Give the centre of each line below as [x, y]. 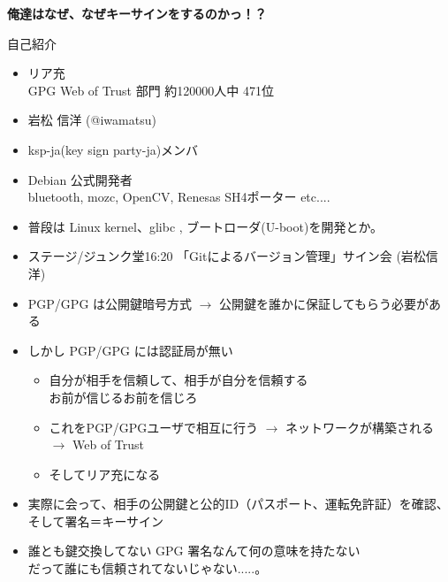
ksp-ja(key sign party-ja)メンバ [113, 149]
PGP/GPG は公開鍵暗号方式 [110, 303]
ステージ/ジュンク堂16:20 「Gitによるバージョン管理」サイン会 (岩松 [227, 256]
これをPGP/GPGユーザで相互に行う [153, 427]
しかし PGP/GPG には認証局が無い [130, 350]
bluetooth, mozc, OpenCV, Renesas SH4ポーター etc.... [179, 197]
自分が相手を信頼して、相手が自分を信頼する [178, 380]
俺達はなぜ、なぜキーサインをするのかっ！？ [137, 13]
